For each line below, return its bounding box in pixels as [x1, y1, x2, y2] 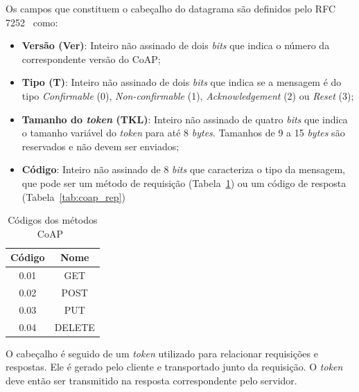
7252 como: [6, 15, 58, 29]
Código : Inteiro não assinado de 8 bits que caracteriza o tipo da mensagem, [21, 162, 346, 177]
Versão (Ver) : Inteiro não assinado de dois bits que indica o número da [21, 38, 330, 53]
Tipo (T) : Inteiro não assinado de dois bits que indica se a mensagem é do [21, 75, 342, 89]
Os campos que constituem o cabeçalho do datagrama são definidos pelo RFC [6, 1, 335, 15]
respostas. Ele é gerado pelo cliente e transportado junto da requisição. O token [6, 359, 343, 374]
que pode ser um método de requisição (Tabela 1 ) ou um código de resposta [21, 175, 347, 190]
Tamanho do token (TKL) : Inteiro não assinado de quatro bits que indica [21, 112, 348, 126]
